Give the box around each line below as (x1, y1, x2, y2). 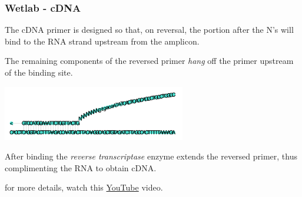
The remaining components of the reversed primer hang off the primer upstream (5, 55, 294, 67)
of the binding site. (5, 66, 73, 78)
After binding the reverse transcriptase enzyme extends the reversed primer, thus (5, 150, 298, 162)
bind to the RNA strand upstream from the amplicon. (5, 35, 200, 47)
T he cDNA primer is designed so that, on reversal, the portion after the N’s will (5, 23, 294, 36)
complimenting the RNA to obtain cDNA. (5, 161, 157, 174)
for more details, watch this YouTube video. (5, 181, 163, 193)
